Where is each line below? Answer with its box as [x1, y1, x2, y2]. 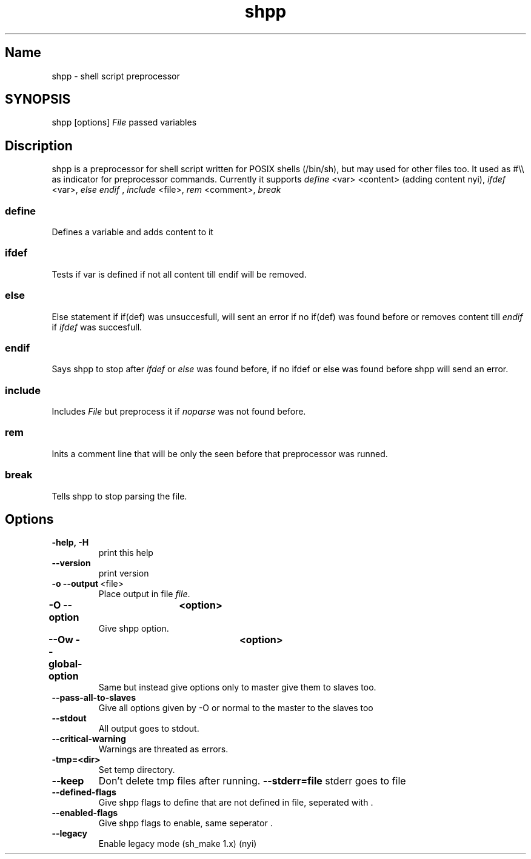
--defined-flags [52, 787, 116, 798]
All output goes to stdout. [98, 723, 199, 734]
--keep [52, 775, 84, 787]
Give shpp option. [98, 623, 169, 634]
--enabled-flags [52, 807, 118, 818]
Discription [5, 138, 73, 153]
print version [98, 568, 149, 579]
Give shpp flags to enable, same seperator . [98, 818, 273, 829]
